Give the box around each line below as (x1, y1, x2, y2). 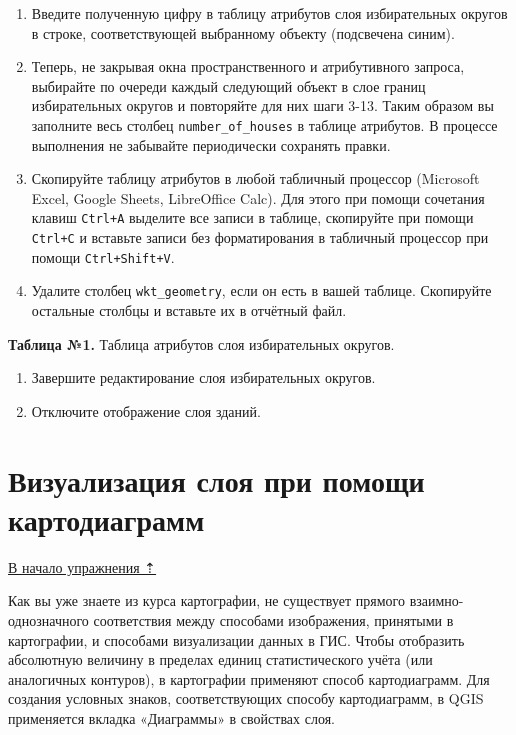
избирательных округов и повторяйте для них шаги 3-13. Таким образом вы (31, 95, 494, 116)
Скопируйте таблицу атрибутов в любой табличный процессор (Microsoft (31, 168, 480, 189)
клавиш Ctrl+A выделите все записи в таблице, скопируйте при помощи (31, 207, 474, 228)
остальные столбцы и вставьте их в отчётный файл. (31, 300, 347, 321)
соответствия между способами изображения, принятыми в (93, 609, 454, 630)
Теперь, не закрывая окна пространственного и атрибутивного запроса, (31, 56, 465, 77)
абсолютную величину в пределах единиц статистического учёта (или (8, 649, 433, 670)
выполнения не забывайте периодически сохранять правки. (31, 134, 391, 155)
